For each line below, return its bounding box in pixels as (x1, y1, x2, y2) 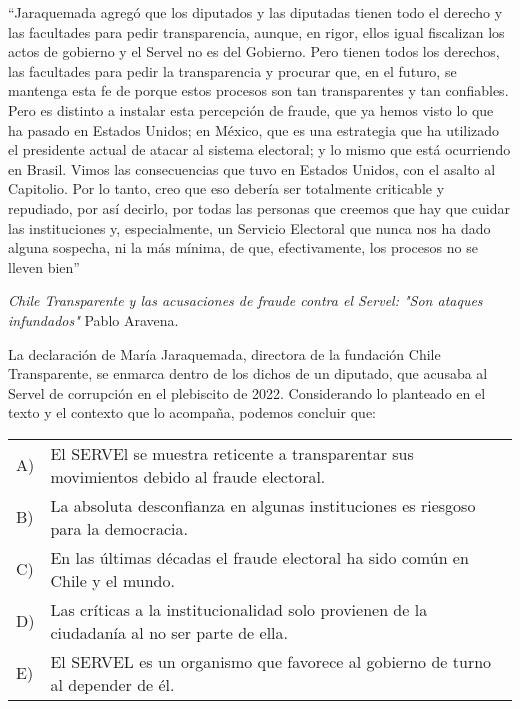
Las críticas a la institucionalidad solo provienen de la (50, 597, 428, 621)
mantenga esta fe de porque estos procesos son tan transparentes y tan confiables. (8, 80, 509, 101)
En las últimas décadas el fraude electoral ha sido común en (50, 545, 469, 569)
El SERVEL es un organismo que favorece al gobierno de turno (50, 649, 492, 673)
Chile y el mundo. (50, 568, 175, 592)
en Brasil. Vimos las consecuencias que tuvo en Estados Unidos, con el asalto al (8, 158, 496, 179)
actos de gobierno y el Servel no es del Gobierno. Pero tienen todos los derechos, (8, 41, 500, 62)
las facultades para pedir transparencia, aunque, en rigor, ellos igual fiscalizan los (8, 21, 505, 42)
